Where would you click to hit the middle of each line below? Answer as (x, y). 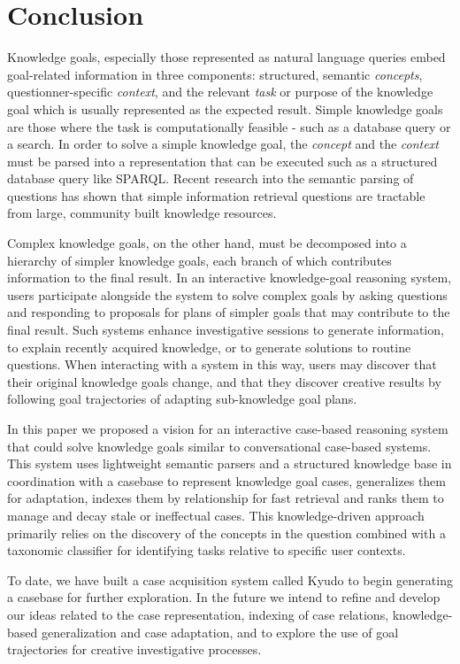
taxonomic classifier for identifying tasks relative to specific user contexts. (207, 550)
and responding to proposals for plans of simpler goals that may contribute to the (229, 312)
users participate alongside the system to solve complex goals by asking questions (227, 294)
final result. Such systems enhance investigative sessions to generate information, (226, 330)
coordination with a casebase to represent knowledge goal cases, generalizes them (226, 480)
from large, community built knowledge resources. (142, 213)
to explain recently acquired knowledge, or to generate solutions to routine (209, 347)
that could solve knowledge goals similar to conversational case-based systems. (219, 446)
